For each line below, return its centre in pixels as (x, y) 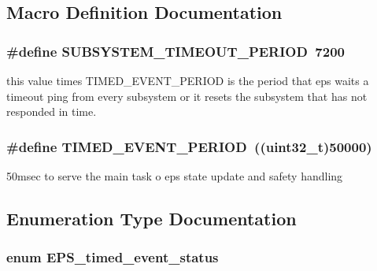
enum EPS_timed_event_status (113, 257)
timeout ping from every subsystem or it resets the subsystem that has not (187, 96)
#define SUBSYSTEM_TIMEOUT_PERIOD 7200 (176, 51)
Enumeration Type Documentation (152, 218)
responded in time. (52, 111)
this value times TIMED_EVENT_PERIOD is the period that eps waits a (188, 80)
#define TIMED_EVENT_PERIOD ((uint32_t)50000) (189, 146)
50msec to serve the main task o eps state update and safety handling (175, 176)
